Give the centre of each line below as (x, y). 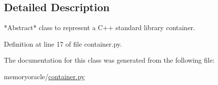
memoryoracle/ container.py (44, 76)
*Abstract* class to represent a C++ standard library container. (100, 27)
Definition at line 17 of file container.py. (63, 43)
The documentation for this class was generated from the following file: (109, 60)
